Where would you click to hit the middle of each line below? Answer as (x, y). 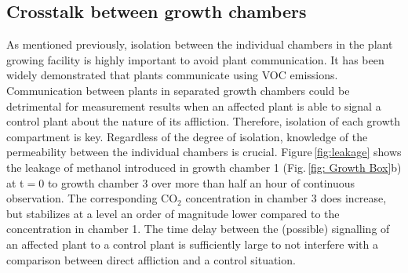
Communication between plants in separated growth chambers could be (178, 90)
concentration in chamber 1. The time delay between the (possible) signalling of (198, 229)
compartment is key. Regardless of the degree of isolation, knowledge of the (187, 136)
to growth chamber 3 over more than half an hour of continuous (201, 182)
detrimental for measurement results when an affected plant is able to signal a (194, 106)
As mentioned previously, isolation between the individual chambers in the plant (200, 44)
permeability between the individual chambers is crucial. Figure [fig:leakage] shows (204, 152)
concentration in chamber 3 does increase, (286, 198)
